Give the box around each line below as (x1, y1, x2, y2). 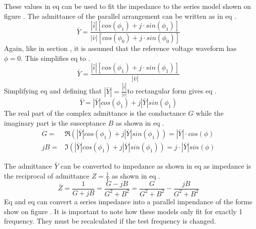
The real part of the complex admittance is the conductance (4, 107, 186, 118)
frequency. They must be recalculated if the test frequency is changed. (4, 216, 216, 226)
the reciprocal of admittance (4, 170, 89, 181)
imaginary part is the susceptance (4, 117, 106, 128)
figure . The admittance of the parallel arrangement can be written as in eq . (4, 10, 237, 21)
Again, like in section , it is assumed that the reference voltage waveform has (4, 43, 237, 53)
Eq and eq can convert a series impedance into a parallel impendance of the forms (4, 196, 253, 206)
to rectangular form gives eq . (127, 86, 217, 96)
